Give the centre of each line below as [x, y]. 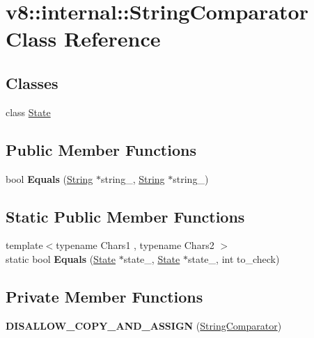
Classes [32, 82]
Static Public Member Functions [125, 216]
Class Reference [83, 39]
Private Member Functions [104, 296]
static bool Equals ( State [61, 258]
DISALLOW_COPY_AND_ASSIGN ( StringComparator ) [144, 325]
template [24, 245]
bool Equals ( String [49, 178]
